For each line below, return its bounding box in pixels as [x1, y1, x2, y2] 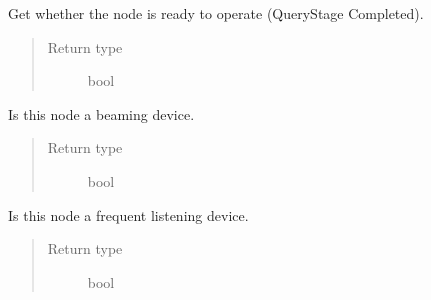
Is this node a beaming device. [8, 103, 195, 124]
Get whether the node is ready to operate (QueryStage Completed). [8, 3, 424, 23]
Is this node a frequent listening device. [8, 204, 249, 225]
